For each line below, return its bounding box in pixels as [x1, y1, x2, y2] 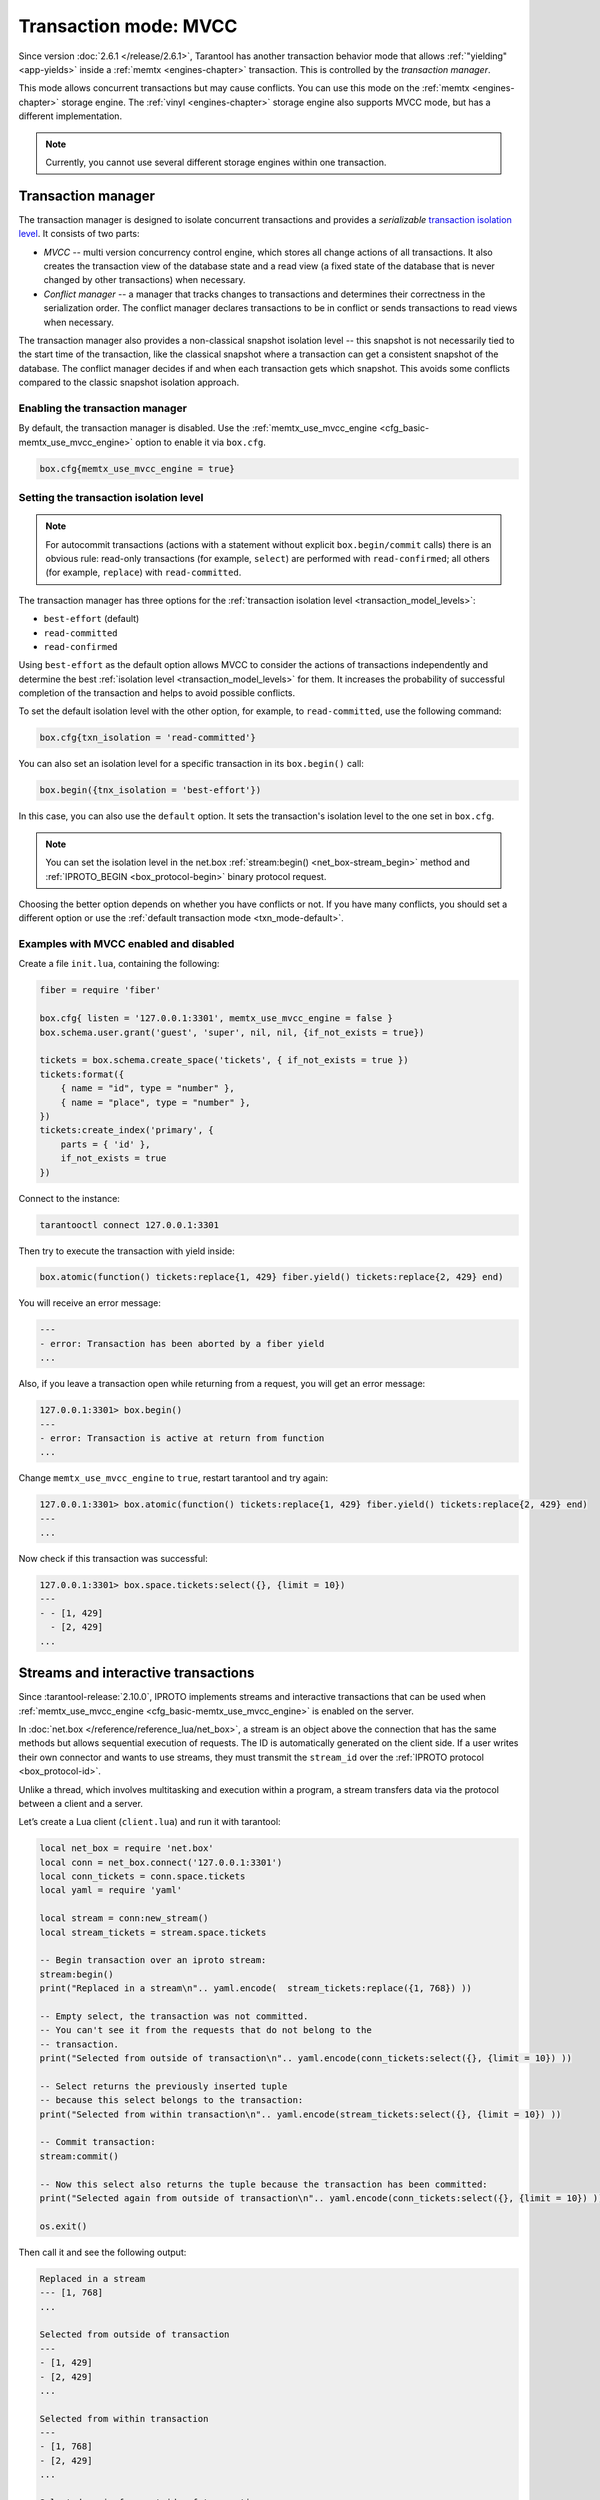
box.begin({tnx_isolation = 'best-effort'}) [39, 785, 262, 796]
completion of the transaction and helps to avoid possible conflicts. [18, 687, 296, 699]
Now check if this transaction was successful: [18, 1553, 209, 1565]
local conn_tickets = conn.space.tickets [39, 1871, 246, 1882]
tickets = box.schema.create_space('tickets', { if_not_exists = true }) [39, 1055, 409, 1066]
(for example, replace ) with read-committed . [45, 566, 242, 579]
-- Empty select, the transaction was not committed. [39, 2010, 309, 2022]
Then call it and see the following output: [18, 2246, 187, 2258]
